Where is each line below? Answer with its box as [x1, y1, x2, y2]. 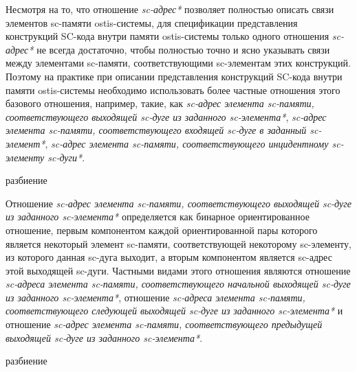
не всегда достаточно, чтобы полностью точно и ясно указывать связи [36, 42, 330, 56]
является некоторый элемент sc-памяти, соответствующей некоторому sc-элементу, [6, 236, 351, 251]
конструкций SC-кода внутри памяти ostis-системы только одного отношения [6, 29, 329, 43]
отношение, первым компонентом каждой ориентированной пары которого [6, 222, 318, 237]
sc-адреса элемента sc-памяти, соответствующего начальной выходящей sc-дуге [6, 277, 351, 291]
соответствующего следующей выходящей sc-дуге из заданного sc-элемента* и [6, 303, 343, 318]
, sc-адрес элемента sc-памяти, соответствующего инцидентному [45, 136, 329, 150]
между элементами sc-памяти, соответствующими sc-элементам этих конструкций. [6, 56, 351, 70]
